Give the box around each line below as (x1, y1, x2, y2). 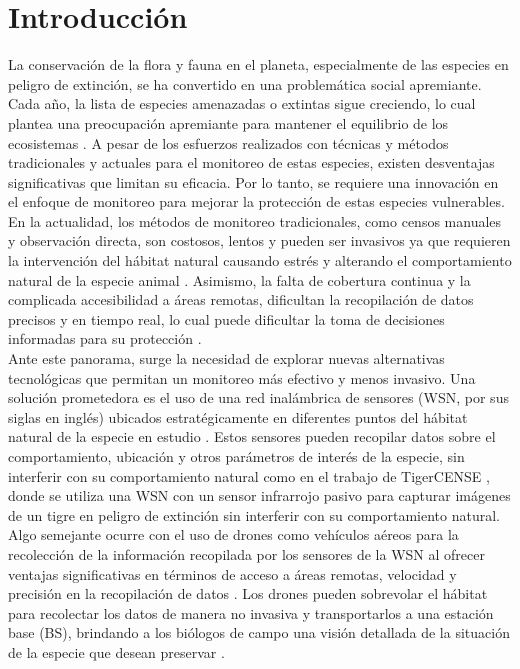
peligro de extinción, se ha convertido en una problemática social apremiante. (8, 73, 482, 94)
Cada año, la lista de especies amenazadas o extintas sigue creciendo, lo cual (8, 93, 476, 114)
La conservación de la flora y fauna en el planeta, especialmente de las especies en (8, 54, 509, 75)
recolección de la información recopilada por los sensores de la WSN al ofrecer (8, 543, 485, 564)
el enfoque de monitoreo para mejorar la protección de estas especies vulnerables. (8, 191, 505, 212)
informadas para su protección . (8, 328, 202, 349)
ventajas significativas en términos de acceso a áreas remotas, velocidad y (8, 563, 457, 584)
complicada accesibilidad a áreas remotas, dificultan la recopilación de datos (8, 289, 474, 310)
